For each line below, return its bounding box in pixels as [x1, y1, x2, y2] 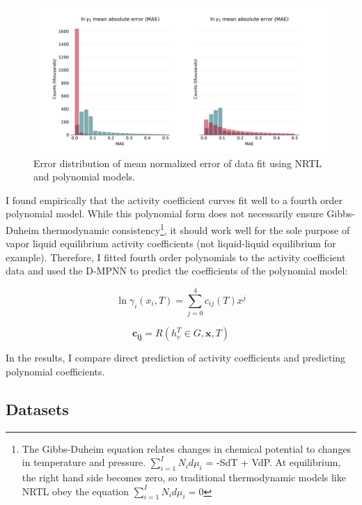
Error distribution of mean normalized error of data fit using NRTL [33, 155, 322, 170]
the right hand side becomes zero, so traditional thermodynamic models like [22, 469, 346, 484]
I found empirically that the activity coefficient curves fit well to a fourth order [6, 192, 343, 207]
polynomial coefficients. [6, 364, 105, 378]
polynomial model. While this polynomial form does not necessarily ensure [6, 206, 324, 221]
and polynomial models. [33, 169, 135, 184]
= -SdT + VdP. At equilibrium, [205, 455, 341, 469]
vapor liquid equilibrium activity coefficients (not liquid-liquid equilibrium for [6, 236, 336, 251]
